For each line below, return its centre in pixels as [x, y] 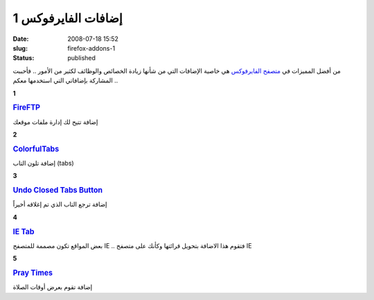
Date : [21, 39]
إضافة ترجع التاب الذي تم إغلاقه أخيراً [60, 204]
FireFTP [27, 107]
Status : [24, 58]
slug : [20, 48]
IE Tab [24, 231]
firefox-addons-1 [91, 48]
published [82, 58]
